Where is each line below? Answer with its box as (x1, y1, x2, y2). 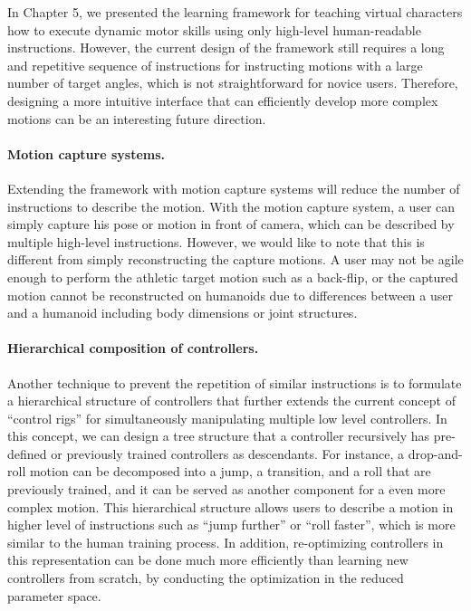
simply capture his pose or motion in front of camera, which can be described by (7, 215, 455, 234)
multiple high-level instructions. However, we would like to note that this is (7, 232, 425, 251)
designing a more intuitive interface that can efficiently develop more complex (7, 91, 438, 110)
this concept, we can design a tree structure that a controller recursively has (7, 426, 430, 445)
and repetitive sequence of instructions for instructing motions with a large (7, 55, 423, 74)
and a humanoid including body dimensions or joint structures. (7, 303, 358, 322)
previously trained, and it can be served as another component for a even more (7, 480, 446, 499)
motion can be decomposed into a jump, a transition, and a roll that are (29, 462, 431, 481)
